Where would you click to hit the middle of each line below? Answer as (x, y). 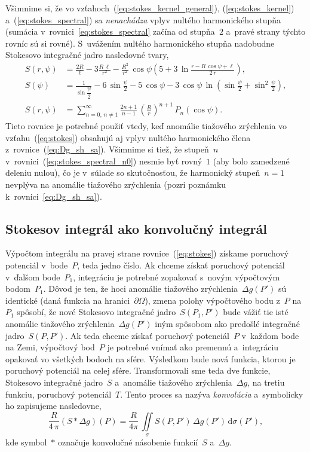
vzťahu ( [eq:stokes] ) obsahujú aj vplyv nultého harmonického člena (128, 137)
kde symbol (26, 442)
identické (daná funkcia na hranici (68, 300)
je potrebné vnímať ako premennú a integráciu (193, 347)
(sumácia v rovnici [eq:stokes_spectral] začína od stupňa (110, 31)
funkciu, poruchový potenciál (59, 394)
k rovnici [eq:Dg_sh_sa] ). (54, 196)
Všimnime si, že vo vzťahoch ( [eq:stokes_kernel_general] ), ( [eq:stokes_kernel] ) (150, 8)
